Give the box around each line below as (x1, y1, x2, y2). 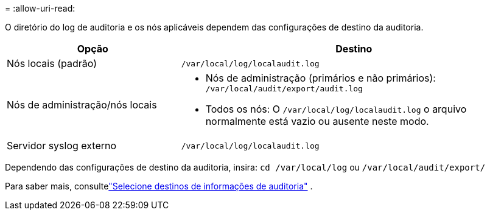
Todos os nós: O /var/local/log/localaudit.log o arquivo (205, 103, 467, 115)
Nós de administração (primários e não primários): (205, 72, 436, 84)
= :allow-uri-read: (5, 3, 75, 13)
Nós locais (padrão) (7, 57, 97, 69)
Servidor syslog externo (7, 139, 117, 152)
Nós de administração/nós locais (7, 98, 157, 111)
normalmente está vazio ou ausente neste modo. (205, 115, 429, 127)
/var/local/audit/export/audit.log (205, 84, 363, 93)
